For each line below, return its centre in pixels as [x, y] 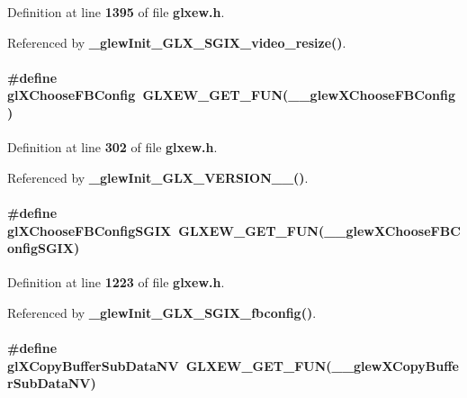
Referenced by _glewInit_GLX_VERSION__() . [158, 177]
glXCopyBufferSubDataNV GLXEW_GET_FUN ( [170, 365]
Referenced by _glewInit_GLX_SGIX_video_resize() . [177, 42]
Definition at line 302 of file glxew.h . [112, 147]
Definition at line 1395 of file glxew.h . [116, 12]
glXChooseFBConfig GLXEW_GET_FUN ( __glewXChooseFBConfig [231, 95]
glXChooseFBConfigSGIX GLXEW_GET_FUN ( [166, 230]
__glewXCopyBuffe [395, 365]
